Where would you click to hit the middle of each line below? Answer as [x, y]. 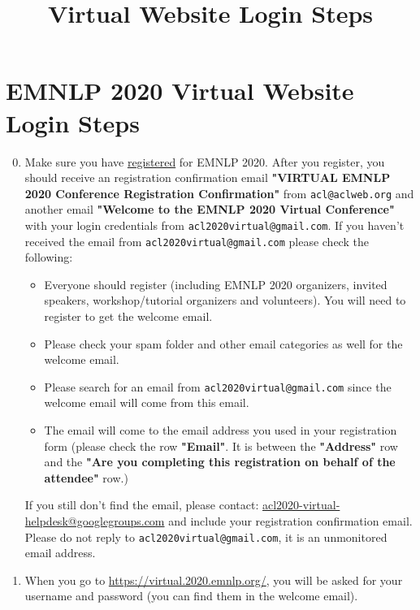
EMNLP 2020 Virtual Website [180, 91]
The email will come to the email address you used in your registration [221, 430]
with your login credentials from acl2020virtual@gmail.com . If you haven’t [214, 225]
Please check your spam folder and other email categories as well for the [223, 343]
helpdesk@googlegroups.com [95, 521]
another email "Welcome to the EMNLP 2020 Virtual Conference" [210, 209]
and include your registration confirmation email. [290, 521]
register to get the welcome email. [128, 316]
